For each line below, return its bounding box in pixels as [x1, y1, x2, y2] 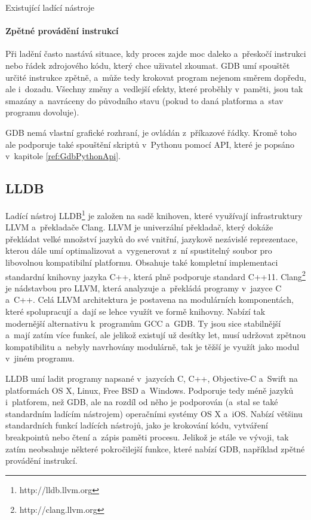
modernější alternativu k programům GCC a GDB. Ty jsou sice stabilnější [5, 317, 281, 329]
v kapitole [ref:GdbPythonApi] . [5, 150, 121, 162]
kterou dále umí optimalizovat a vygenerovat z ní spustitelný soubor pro [5, 244, 272, 257]
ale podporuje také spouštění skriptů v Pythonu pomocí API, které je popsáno [5, 138, 294, 150]
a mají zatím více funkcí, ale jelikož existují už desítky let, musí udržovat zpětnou [5, 329, 306, 341]
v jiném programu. [5, 352, 75, 364]
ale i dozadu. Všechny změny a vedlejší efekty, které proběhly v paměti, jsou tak [5, 83, 303, 95]
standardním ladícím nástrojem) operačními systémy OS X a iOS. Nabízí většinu [5, 407, 303, 419]
